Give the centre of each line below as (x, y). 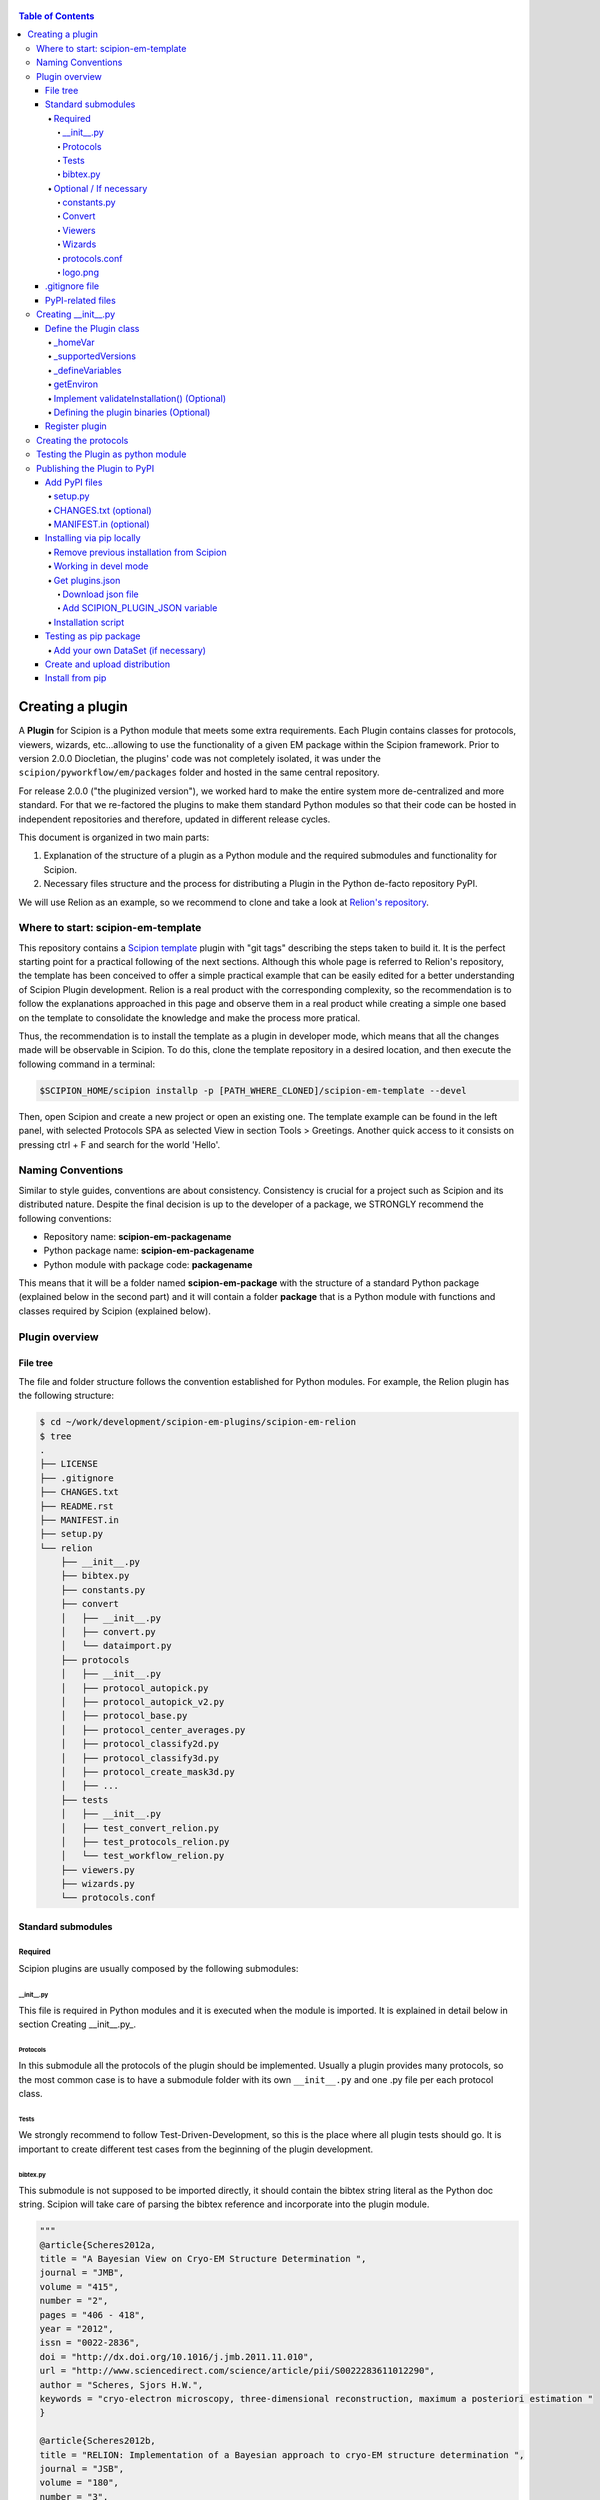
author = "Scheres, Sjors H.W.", (121, 2384)
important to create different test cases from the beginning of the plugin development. (196, 2149)
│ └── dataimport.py (116, 1646)
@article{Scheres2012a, (98, 2244)
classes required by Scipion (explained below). (115, 1311)
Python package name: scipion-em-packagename (149, 1251)
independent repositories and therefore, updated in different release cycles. (174, 819)
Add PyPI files (74, 482)
